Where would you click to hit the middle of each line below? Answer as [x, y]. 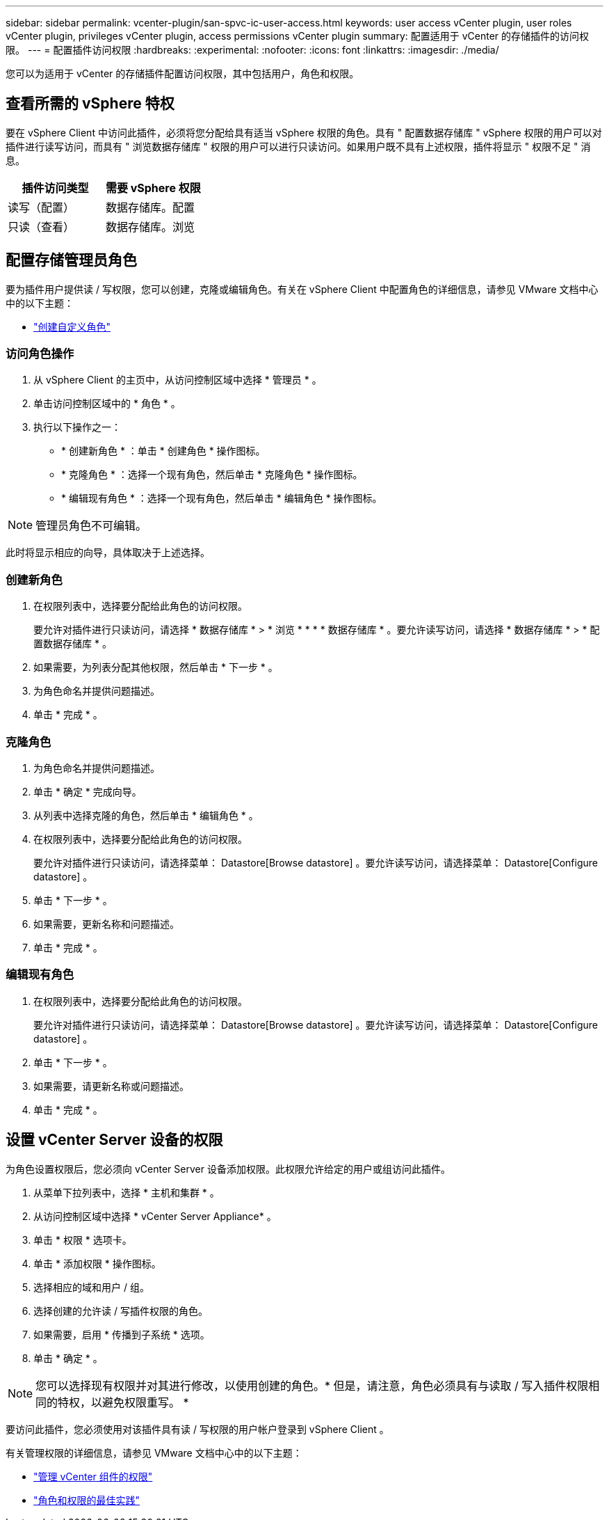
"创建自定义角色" [72, 326]
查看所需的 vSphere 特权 [90, 104]
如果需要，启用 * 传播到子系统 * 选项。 [122, 1334]
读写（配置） [41, 207]
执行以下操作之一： [77, 427]
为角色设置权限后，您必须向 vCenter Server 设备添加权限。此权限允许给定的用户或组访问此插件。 [228, 1169]
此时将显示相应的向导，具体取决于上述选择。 [108, 553]
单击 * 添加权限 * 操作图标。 [97, 1263]
